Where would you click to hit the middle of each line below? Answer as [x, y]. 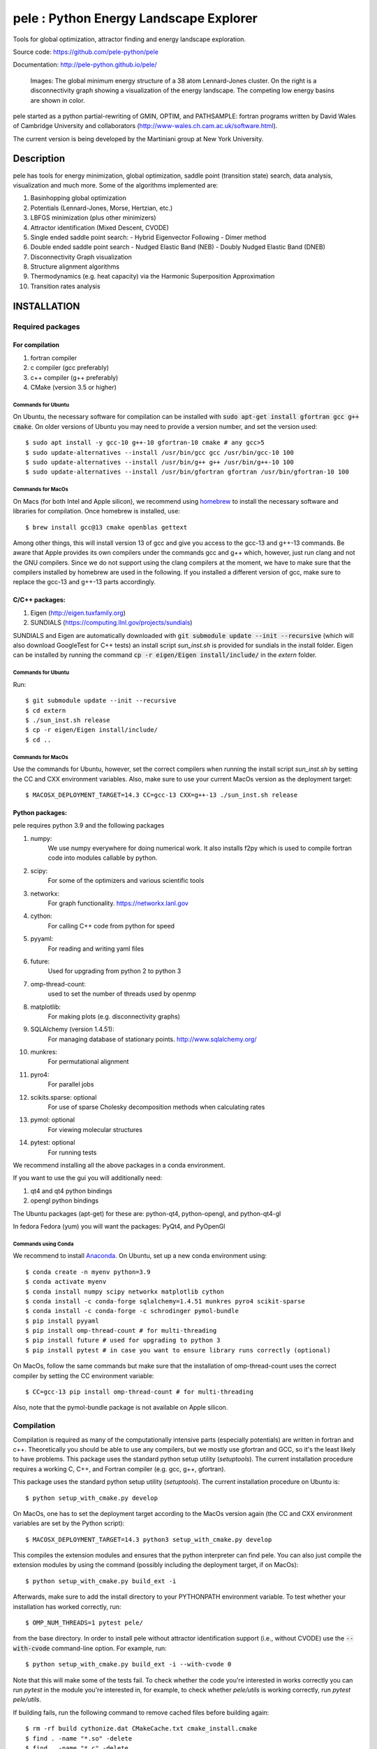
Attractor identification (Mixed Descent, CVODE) [99, 227]
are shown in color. [58, 100]
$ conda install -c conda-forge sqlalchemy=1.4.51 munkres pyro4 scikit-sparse [165, 1301]
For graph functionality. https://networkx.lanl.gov [118, 903]
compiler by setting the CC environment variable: [83, 1375]
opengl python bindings [65, 1201]
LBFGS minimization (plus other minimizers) [93, 218]
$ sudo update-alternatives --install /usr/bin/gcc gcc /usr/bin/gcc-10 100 [160, 452]
